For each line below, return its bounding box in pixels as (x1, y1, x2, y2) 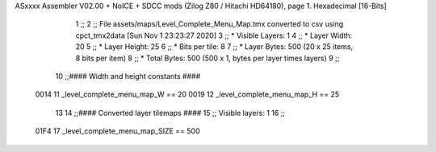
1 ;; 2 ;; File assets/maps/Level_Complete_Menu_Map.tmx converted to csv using (75, 19, 344, 29)
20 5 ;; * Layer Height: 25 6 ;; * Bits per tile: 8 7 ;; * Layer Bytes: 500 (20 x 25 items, (75, 42, 354, 51)
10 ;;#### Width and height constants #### (55, 71, 201, 80)
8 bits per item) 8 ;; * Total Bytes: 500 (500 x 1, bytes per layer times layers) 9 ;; (75, 53, 340, 63)
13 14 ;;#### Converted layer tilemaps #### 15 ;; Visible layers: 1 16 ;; (55, 108, 286, 117)
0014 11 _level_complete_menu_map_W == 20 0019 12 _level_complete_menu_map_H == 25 (35, 89, 340, 100)
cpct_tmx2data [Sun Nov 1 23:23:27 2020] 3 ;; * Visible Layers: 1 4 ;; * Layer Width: (75, 31, 353, 40)
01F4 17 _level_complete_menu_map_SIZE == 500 (35, 126, 201, 136)
